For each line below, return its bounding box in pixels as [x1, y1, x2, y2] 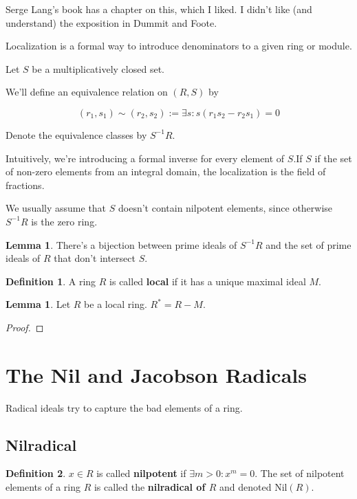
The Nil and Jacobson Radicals [6, 360, 307, 388]
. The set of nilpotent [255, 466, 345, 480]
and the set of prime [266, 237, 351, 252]
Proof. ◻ [6, 320, 44, 334]
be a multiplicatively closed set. [32, 61, 164, 76]
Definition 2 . [6, 466, 66, 480]
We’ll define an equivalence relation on [6, 85, 168, 99]
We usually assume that [6, 201, 107, 215]
